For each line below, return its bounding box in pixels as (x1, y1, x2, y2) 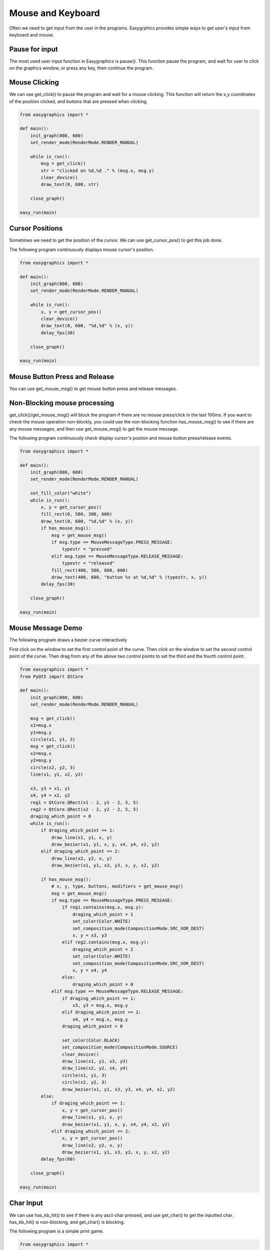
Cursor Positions (9, 224, 63, 232)
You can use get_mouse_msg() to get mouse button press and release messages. (9, 385, 177, 391)
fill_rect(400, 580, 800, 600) (51, 567, 128, 573)
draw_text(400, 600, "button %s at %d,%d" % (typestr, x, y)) (51, 574, 207, 580)
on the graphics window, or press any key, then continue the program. (9, 65, 153, 71)
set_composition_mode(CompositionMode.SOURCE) (61, 1044, 178, 1050)
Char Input (9, 1199, 43, 1207)
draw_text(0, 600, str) (40, 181, 99, 187)
